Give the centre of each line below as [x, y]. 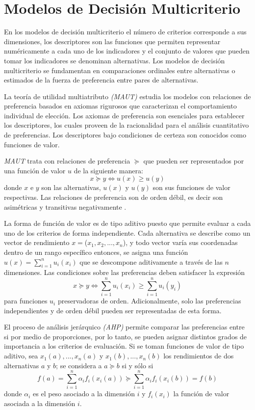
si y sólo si [138, 365]
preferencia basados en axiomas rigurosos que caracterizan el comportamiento [120, 106]
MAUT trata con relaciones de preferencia [67, 161]
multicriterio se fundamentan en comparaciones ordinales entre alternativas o [120, 70]
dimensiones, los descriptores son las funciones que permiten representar [112, 41]
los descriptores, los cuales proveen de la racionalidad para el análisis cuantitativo [127, 125]
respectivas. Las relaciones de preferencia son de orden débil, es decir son [114, 197]
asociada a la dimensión [40, 403]
